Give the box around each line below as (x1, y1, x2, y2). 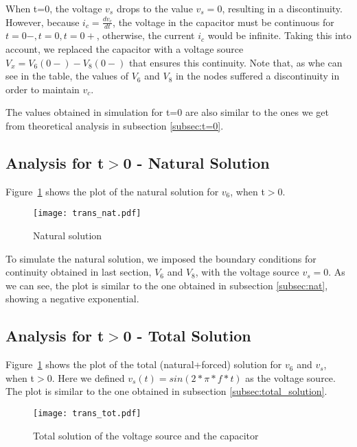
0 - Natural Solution (123, 152, 270, 173)
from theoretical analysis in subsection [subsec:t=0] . (5, 118, 224, 132)
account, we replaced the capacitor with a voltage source (5, 42, 244, 56)
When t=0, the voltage (5, 1, 102, 15)
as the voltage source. (245, 370, 336, 385)
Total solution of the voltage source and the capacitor (33, 428, 259, 442)
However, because (5, 14, 80, 29)
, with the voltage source (195, 265, 299, 279)
